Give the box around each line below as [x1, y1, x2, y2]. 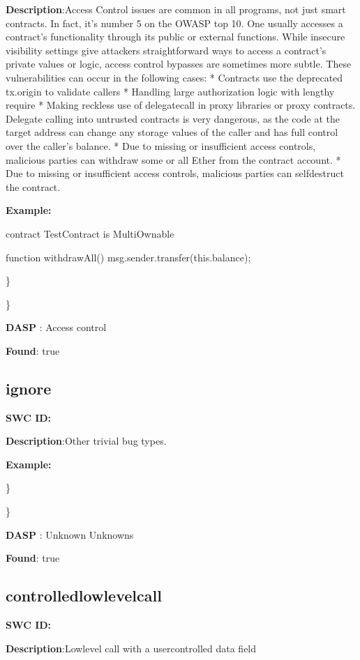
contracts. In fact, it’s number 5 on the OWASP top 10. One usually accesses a [6, 15, 343, 30]
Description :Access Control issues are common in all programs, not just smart [6, 2, 346, 16]
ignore [6, 377, 52, 399]
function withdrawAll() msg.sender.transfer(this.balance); [6, 250, 251, 264]
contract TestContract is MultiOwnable [6, 226, 174, 240]
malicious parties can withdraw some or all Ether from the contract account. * [6, 152, 341, 167]
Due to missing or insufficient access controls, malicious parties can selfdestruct [6, 166, 344, 181]
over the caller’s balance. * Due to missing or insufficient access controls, [6, 138, 316, 153]
